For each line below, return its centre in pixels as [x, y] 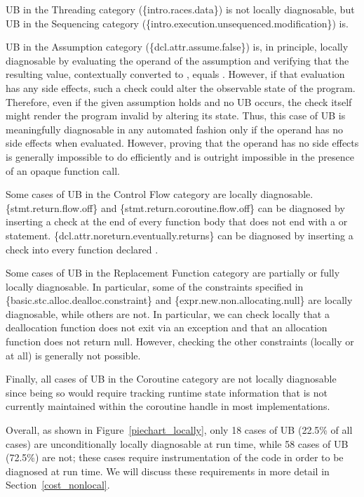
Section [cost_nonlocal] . [58, 485]
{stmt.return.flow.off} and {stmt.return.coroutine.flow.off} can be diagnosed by [175, 207]
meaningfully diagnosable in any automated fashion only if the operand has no [175, 129]
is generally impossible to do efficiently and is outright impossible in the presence [180, 156]
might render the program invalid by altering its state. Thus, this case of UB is [176, 115]
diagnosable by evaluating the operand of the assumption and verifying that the [177, 60]
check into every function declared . [82, 249]
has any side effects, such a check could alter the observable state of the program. [181, 87]
